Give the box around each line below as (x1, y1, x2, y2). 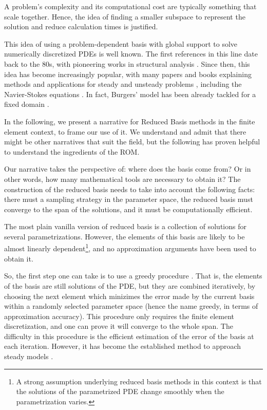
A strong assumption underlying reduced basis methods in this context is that (16, 376, 262, 386)
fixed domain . (4, 99, 49, 109)
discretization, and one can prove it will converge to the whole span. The (4, 321, 233, 331)
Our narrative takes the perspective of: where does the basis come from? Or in (4, 163, 251, 174)
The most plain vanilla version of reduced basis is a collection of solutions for (4, 221, 246, 232)
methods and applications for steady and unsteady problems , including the (4, 79, 242, 89)
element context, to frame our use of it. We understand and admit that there (4, 126, 246, 137)
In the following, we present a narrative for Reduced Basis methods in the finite (4, 116, 255, 126)
